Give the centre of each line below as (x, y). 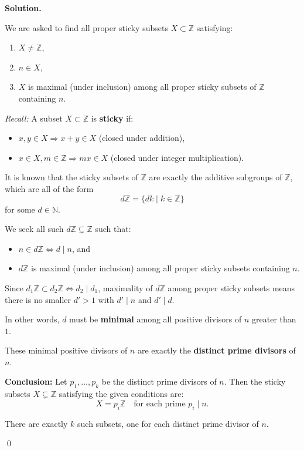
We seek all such (34, 229)
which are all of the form (49, 188)
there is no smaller (38, 299)
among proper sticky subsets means (231, 287)
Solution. (23, 8)
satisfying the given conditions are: (121, 394)
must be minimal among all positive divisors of (156, 319)
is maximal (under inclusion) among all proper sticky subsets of (142, 87)
